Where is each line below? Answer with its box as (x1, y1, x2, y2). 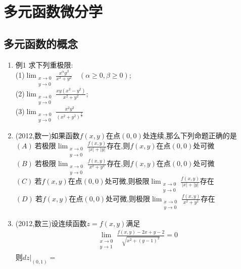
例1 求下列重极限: (15, 59, 73, 70)
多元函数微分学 (4, 1, 103, 22)
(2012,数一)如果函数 (15, 130, 80, 141)
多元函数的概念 (4, 35, 78, 51)
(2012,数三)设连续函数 (15, 218, 87, 228)
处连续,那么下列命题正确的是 (142, 130, 237, 141)
